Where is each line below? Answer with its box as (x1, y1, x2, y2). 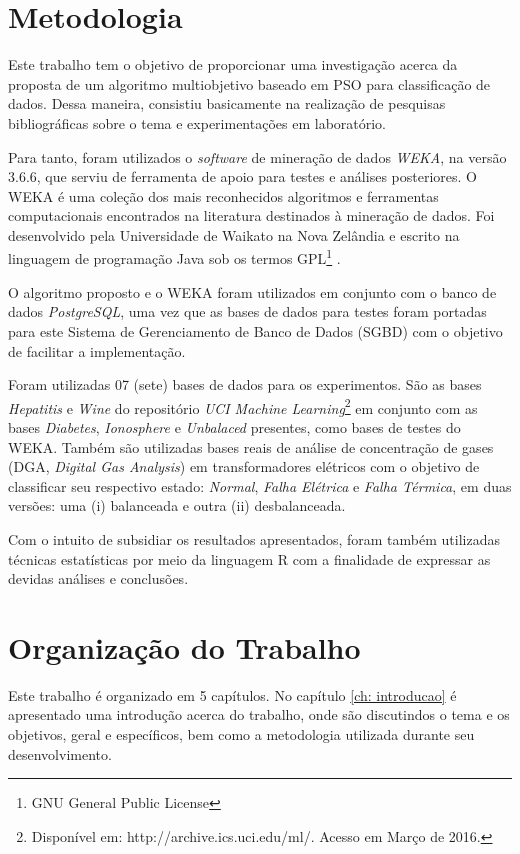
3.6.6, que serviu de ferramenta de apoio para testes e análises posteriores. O (8, 166, 477, 187)
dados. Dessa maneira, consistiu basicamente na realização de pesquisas (8, 93, 446, 114)
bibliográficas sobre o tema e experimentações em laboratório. (8, 112, 387, 133)
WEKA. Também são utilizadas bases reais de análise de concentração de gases (8, 436, 494, 457)
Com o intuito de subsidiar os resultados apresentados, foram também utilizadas (8, 528, 500, 549)
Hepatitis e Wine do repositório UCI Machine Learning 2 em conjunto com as (8, 394, 478, 418)
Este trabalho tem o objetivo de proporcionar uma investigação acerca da (8, 54, 458, 75)
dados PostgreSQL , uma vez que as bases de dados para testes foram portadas (8, 301, 487, 322)
